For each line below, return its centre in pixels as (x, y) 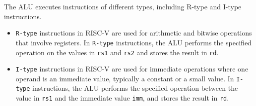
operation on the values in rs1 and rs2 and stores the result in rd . (117, 52)
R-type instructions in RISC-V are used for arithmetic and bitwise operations (134, 33)
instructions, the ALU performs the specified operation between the (135, 88)
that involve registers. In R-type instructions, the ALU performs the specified (133, 42)
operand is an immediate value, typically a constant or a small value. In (125, 78)
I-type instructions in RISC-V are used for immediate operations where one (132, 69)
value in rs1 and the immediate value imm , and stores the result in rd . (122, 98)
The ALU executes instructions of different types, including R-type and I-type (123, 6)
